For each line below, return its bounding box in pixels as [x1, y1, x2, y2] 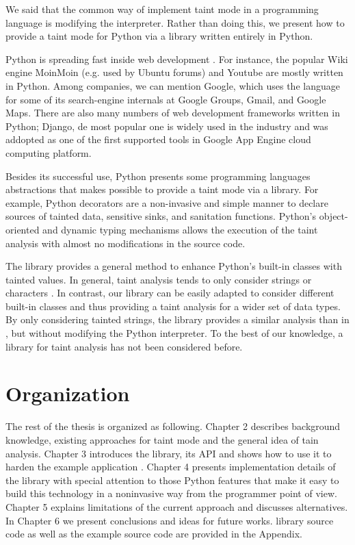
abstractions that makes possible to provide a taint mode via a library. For [5, 182, 319, 197]
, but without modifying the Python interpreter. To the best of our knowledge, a [5, 326, 343, 340]
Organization [5, 379, 130, 407]
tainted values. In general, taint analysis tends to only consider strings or [5, 272, 312, 286]
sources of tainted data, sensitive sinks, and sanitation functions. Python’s [5, 209, 317, 223]
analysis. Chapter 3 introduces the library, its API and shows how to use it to [5, 446, 332, 460]
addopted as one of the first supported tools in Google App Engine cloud [5, 132, 311, 147]
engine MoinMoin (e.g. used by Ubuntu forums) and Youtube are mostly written [5, 65, 343, 79]
